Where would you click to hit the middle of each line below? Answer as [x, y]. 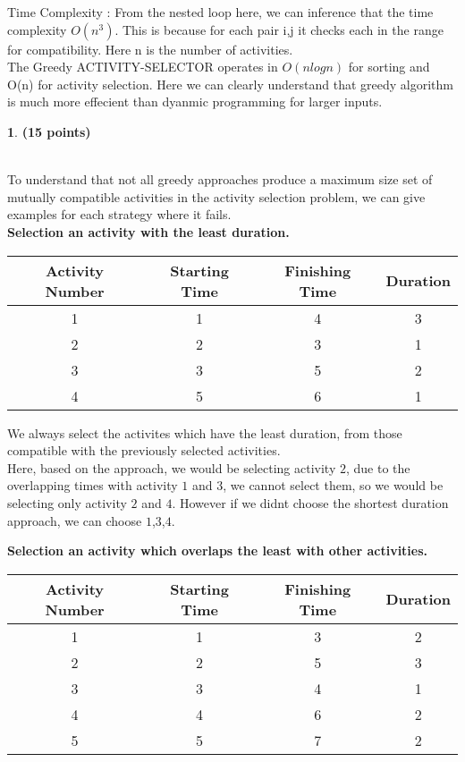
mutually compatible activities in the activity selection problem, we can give [216, 196]
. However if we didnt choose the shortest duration [310, 502]
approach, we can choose [75, 520]
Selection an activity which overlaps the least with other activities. [218, 550]
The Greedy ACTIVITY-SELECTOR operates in [143, 67]
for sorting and [389, 67]
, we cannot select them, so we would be [333, 485]
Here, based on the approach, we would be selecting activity [172, 467]
